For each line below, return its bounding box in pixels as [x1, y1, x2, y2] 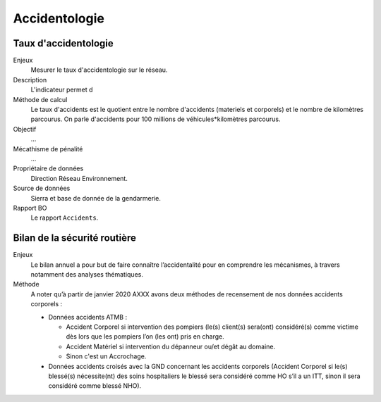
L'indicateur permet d [30, 85, 93, 94]
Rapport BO [13, 203, 47, 212]
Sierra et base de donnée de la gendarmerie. [30, 194, 162, 202]
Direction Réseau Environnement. [30, 174, 128, 182]
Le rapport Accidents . [30, 213, 99, 222]
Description [13, 75, 47, 84]
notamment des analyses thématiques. [30, 270, 144, 278]
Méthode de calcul [13, 95, 68, 103]
